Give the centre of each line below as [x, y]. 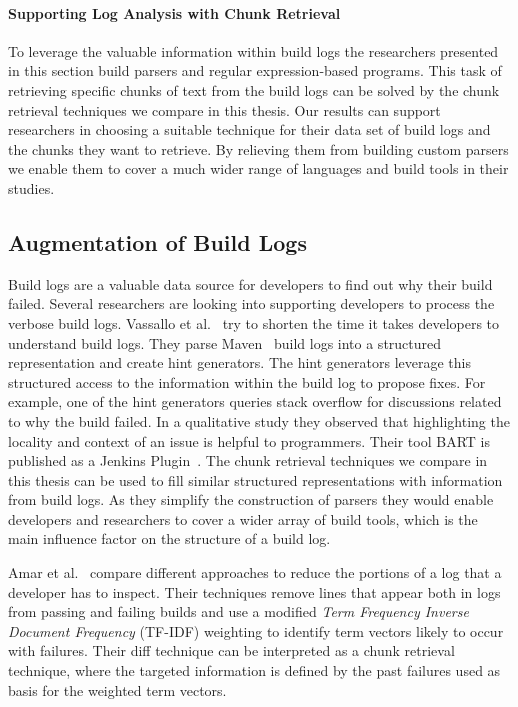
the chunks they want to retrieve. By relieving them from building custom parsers [258, 148]
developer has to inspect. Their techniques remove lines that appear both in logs [254, 591]
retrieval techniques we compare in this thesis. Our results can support [224, 109]
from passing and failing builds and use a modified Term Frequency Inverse [238, 611]
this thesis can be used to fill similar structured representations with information [255, 479]
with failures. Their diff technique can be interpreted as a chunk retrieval [231, 650]
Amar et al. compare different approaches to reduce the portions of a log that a [255, 572]
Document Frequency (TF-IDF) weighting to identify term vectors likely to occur [256, 630]
